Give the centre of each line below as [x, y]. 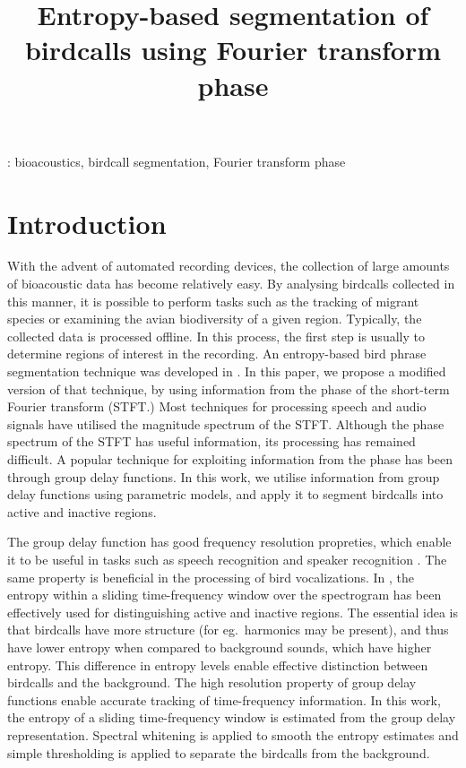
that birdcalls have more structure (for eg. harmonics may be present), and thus [228, 630]
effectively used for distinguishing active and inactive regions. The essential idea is [233, 612]
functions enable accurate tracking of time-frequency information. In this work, [224, 699]
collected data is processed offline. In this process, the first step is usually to [216, 336]
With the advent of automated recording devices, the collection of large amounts [229, 266]
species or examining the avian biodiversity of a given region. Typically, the [215, 319]
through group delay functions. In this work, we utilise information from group [224, 476]
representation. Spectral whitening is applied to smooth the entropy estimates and [233, 734]
